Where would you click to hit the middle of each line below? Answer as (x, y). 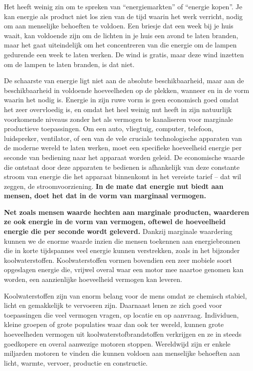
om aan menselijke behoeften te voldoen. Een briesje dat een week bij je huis (119, 26)
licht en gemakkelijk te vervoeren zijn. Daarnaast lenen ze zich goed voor (113, 305)
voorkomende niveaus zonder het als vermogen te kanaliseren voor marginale (119, 119)
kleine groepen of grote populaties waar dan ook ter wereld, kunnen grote (114, 324)
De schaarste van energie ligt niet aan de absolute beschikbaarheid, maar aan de (124, 81)
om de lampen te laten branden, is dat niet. (69, 64)
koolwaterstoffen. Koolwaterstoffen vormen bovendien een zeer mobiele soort (118, 260)
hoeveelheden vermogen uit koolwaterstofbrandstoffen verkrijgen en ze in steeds (123, 334)
